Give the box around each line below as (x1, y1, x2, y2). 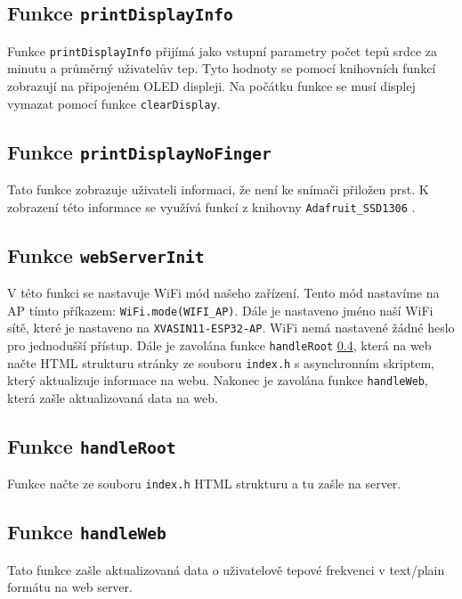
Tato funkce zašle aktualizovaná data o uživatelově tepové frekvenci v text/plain (7, 560, 445, 578)
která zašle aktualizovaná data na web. (7, 388, 218, 406)
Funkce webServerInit (7, 241, 205, 268)
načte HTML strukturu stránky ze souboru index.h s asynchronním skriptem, (7, 353, 434, 372)
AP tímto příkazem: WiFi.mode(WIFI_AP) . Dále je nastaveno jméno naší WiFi (7, 300, 434, 319)
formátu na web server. (7, 578, 133, 596)
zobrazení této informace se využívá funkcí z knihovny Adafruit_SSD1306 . (7, 197, 416, 216)
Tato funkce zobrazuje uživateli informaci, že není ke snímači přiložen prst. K (7, 180, 429, 199)
